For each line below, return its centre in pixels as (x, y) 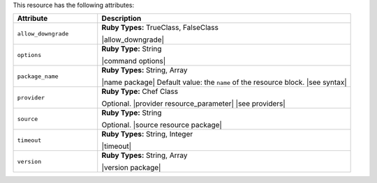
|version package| (131, 168)
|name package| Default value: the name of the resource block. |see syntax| (224, 82)
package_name (38, 76)
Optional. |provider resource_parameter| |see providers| (193, 104)
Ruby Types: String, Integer (147, 134)
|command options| (134, 61)
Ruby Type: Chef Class (140, 92)
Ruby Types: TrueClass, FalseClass (160, 28)
